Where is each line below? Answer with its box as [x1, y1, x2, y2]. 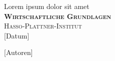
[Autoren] [4, 47, 33, 57]
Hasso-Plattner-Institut [4, 20, 82, 31]
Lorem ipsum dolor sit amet [4, 1, 89, 11]
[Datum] [4, 30, 29, 40]
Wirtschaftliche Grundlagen [4, 10, 111, 21]
